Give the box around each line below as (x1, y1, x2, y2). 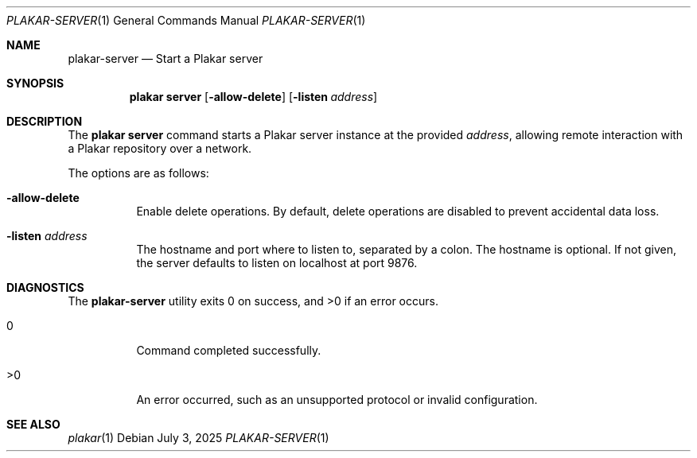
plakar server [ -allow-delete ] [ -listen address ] (129, 90, 378, 103)
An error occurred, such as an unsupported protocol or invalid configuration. (136, 393, 538, 406)
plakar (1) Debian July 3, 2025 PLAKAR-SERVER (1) (68, 431, 329, 444)
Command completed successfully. (136, 343, 321, 357)
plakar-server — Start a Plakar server (68, 52, 263, 65)
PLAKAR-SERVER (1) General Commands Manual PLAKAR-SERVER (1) (6, 14, 366, 27)
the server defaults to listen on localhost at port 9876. (136, 256, 418, 270)
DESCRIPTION (6, 114, 83, 128)
